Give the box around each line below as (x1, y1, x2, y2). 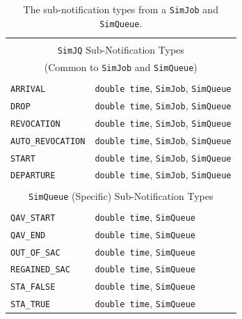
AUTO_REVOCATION (10, 136, 86, 146)
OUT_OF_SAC (10, 247, 60, 258)
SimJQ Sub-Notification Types (57, 42, 184, 56)
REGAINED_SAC (10, 265, 70, 275)
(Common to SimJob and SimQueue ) (44, 59, 197, 74)
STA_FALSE (10, 282, 56, 293)
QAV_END (10, 230, 46, 240)
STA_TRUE (10, 299, 51, 310)
